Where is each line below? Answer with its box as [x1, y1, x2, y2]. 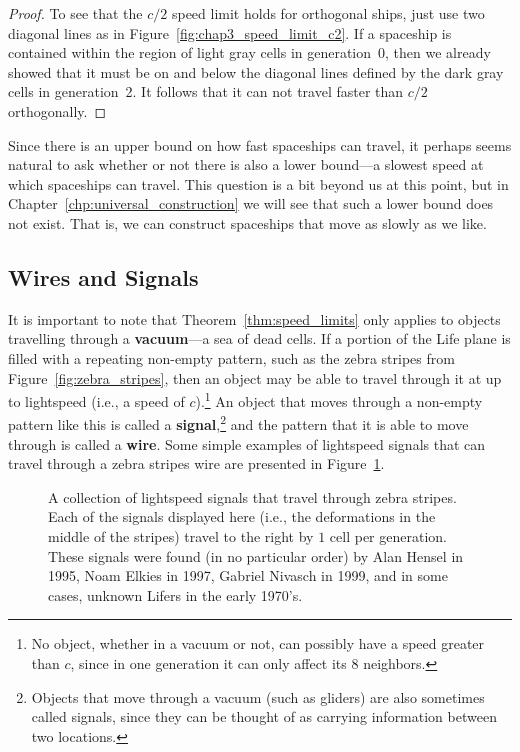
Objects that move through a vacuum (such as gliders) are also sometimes [31, 686, 485, 707]
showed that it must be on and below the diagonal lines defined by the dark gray [8, 61, 504, 82]
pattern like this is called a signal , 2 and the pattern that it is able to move [8, 411, 469, 435]
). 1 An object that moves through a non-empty [195, 388, 483, 411]
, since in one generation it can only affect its [70, 652, 347, 673]
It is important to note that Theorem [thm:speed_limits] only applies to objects [8, 308, 501, 329]
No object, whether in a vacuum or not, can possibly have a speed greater [31, 633, 485, 654]
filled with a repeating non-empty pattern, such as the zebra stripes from [8, 347, 455, 368]
